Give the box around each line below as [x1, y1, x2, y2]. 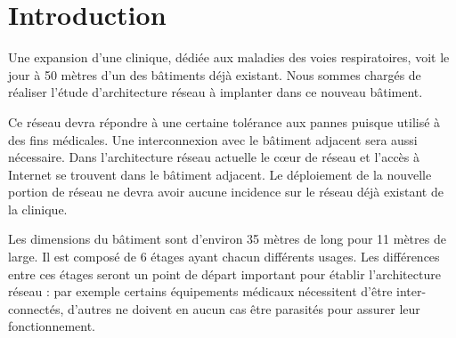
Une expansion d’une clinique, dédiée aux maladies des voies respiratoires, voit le [8, 48, 450, 67]
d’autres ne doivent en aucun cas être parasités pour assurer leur [67, 299, 420, 318]
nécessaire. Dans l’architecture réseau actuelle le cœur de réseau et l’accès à [8, 148, 420, 166]
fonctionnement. [8, 317, 96, 335]
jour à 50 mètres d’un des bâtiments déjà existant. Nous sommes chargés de [8, 65, 421, 84]
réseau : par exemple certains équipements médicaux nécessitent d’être [8, 282, 393, 301]
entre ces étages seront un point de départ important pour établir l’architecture [8, 264, 441, 283]
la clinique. [8, 199, 68, 218]
